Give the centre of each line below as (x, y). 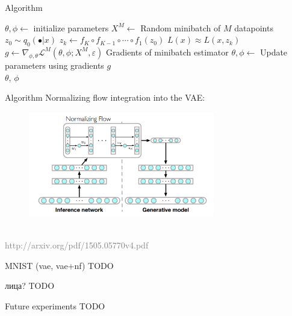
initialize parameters (71, 27)
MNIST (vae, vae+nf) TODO (59, 265)
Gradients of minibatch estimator (167, 52)
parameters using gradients (54, 65)
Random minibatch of (181, 27)
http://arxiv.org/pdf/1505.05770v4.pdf (77, 245)
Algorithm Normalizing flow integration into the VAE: (105, 97)
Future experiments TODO (55, 306)
